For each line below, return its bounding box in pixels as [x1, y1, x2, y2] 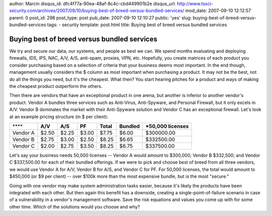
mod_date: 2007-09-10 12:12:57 [185, 8, 251, 14]
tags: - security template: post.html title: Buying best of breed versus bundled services [47, 22, 227, 28]
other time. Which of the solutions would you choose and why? [9, 203, 141, 209]
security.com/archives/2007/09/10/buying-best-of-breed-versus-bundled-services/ [9, 8, 184, 14]
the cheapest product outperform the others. [9, 83, 103, 89]
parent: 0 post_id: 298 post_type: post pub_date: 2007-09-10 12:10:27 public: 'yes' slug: [9, 15, 192, 21]
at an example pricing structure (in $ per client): [9, 114, 108, 120]
